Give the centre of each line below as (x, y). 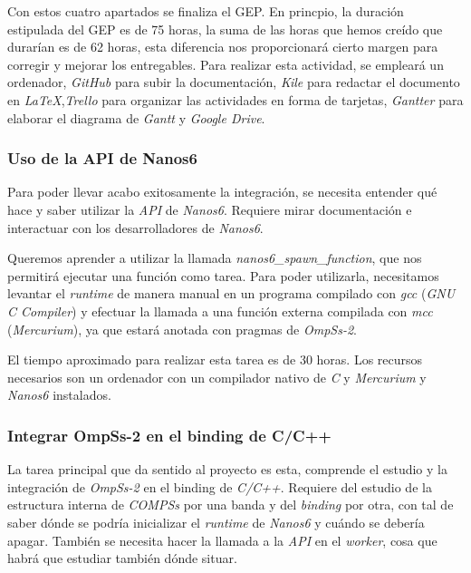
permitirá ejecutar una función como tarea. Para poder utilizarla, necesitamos (223, 275)
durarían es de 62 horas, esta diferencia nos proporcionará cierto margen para (223, 47)
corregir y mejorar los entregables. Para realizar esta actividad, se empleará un (226, 64)
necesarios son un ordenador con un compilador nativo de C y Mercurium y (217, 377)
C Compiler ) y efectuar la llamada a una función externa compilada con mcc (220, 311)
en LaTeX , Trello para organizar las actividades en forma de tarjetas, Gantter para (235, 99)
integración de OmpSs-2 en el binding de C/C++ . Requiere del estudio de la (220, 486)
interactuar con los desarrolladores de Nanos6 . (135, 227)
